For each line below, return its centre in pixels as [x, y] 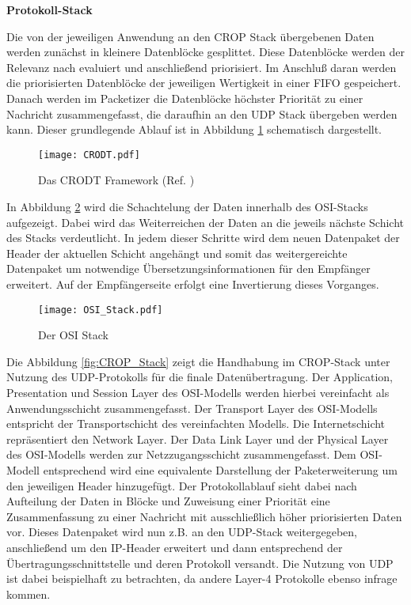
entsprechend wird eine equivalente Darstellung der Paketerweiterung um [220, 469]
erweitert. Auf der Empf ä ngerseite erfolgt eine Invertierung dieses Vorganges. [193, 284]
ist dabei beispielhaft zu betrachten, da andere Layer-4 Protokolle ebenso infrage [202, 579]
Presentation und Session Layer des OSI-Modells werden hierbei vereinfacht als [198, 392]
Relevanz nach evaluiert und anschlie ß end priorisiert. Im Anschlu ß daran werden [202, 67]
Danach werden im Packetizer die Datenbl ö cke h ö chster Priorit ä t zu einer [185, 98]
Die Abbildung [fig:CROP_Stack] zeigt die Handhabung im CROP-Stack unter [198, 361]
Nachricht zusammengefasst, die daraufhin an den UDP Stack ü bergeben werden [202, 113]
